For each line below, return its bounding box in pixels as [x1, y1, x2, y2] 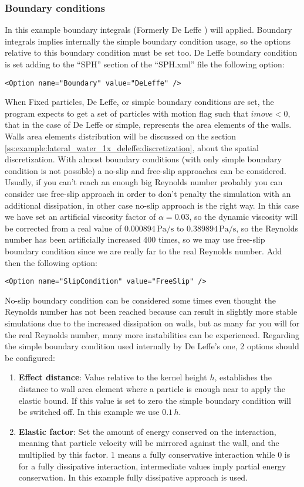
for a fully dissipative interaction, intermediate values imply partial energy [18, 459, 286, 472]
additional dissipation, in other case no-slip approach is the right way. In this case [5, 199, 299, 211]
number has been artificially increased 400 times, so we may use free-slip [5, 233, 265, 246]
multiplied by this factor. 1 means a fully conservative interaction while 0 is [18, 448, 291, 460]
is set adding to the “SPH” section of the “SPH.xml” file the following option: [5, 58, 285, 70]
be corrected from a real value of [5, 222, 122, 234]
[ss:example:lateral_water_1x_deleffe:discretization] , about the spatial [5, 141, 259, 154]
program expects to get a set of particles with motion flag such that [5, 107, 248, 119]
